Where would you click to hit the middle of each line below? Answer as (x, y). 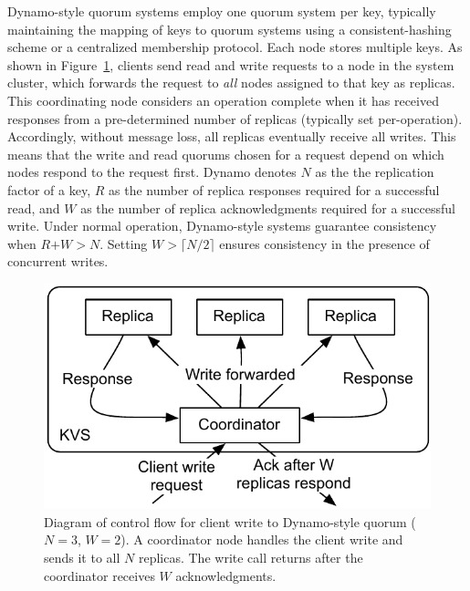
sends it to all (82, 557)
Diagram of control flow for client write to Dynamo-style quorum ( (230, 521)
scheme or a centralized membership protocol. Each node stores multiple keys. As (235, 47)
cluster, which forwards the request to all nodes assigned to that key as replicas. (231, 83)
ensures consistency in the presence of (324, 243)
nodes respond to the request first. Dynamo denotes (152, 172)
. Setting (124, 243)
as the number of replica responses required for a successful (274, 189)
